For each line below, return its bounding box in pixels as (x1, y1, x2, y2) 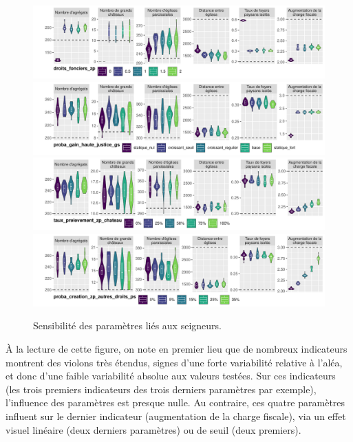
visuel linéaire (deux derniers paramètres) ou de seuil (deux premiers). (6, 422, 301, 437)
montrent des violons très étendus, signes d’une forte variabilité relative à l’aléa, (6, 355, 343, 369)
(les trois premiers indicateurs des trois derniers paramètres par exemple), (6, 382, 317, 396)
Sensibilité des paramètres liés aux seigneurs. (33, 318, 222, 333)
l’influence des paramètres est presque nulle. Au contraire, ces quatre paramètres (6, 395, 345, 410)
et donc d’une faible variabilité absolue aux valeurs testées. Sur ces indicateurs (6, 368, 336, 383)
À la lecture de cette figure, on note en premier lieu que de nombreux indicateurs (6, 341, 347, 355)
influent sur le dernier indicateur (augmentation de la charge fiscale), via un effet (6, 408, 346, 423)
